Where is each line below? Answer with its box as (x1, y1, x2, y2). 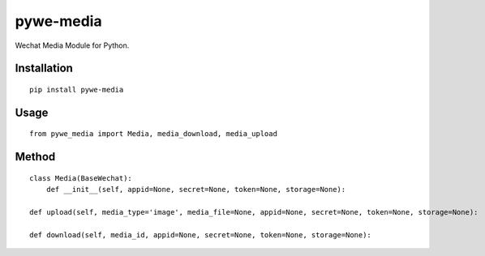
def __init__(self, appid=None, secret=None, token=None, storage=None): (45, 185, 346, 194)
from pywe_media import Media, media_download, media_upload (29, 130, 277, 139)
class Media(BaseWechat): (29, 173, 133, 182)
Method (15, 150, 56, 164)
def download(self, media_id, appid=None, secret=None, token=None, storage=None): (29, 230, 372, 239)
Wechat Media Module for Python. (15, 41, 130, 50)
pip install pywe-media (29, 85, 124, 94)
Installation (15, 62, 73, 75)
